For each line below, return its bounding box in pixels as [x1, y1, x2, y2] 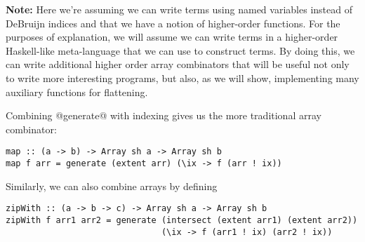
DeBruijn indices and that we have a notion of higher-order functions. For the [6, 15, 340, 30]
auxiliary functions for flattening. [6, 84, 148, 99]
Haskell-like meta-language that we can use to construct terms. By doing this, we [6, 43, 355, 58]
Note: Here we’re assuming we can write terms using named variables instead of [6, 2, 352, 16]
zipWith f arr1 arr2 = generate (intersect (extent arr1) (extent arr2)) [6, 215, 358, 225]
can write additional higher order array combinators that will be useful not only [6, 57, 350, 72]
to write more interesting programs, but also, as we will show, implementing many [6, 70, 359, 85]
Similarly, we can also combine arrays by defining [6, 178, 218, 193]
